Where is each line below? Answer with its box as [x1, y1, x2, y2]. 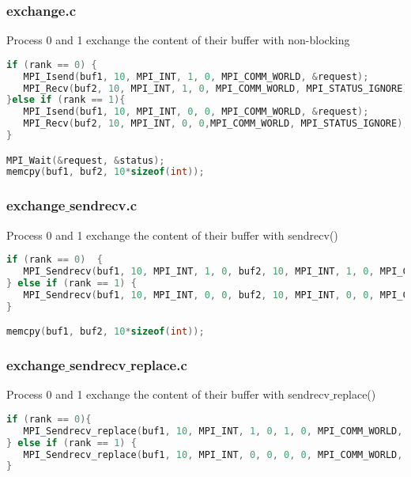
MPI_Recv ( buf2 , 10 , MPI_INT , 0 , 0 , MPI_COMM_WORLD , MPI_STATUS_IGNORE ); [23, 118, 409, 130]
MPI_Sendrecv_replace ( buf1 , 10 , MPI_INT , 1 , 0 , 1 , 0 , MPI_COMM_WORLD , [23, 425, 403, 437]
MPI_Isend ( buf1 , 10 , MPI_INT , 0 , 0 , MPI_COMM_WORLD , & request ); [23, 106, 369, 118]
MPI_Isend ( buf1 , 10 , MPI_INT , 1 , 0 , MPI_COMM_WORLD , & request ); [23, 70, 369, 82]
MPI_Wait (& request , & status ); [6, 154, 165, 166]
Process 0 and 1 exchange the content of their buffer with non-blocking [6, 32, 350, 48]
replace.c [130, 354, 187, 374]
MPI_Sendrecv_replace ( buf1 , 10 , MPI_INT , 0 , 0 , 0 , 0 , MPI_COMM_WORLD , [23, 449, 403, 460]
